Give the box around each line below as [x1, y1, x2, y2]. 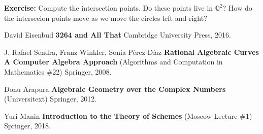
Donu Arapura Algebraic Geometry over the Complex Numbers [4, 83, 226, 94]
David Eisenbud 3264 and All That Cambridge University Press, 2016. [4, 29, 231, 40]
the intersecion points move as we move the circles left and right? [4, 12, 207, 23]
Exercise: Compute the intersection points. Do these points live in [4, 3, 213, 13]
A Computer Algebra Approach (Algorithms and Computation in [4, 56, 223, 67]
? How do [222, 3, 252, 13]
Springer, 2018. [4, 120, 51, 131]
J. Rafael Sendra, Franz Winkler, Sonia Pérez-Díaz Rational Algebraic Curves [4, 46, 259, 57]
